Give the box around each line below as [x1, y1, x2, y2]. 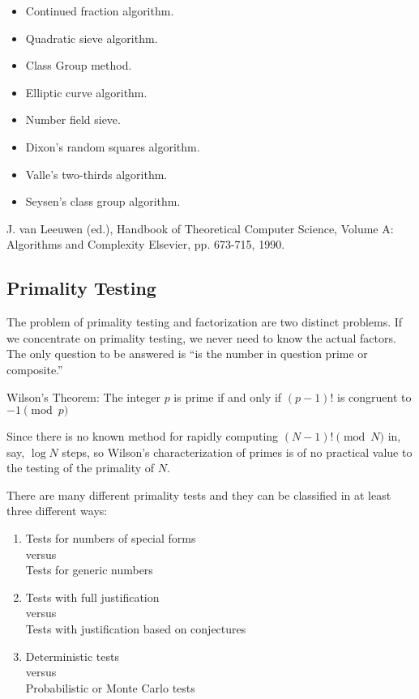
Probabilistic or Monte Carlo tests [25, 679, 195, 696]
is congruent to [336, 388, 412, 405]
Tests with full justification [25, 588, 160, 605]
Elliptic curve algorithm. [25, 83, 148, 100]
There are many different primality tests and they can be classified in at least [6, 486, 391, 503]
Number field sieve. [25, 111, 121, 128]
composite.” [6, 360, 63, 377]
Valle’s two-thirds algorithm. [25, 165, 168, 182]
